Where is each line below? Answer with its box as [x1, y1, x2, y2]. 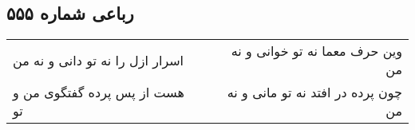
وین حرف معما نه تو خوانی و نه [231, 41, 402, 61]
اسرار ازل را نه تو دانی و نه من [13, 50, 184, 69]
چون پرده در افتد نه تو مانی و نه [227, 83, 402, 102]
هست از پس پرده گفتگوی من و [13, 83, 184, 102]
